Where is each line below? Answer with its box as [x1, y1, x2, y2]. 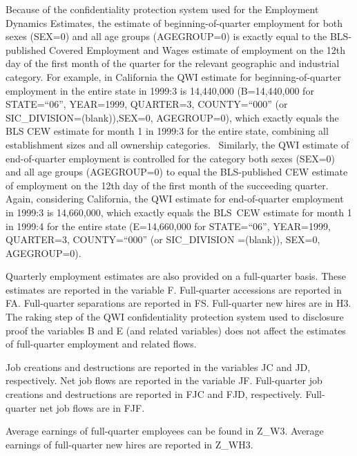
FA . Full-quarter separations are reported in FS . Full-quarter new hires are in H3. [6, 296, 351, 310]
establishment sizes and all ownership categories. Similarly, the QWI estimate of [6, 137, 349, 151]
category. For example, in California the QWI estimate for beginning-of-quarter [6, 69, 341, 84]
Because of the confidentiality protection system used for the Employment [6, 2, 319, 16]
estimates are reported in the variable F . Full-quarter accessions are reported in [6, 282, 342, 296]
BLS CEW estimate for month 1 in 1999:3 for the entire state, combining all [6, 124, 329, 138]
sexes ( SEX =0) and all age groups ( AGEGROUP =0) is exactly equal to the [6, 29, 327, 44]
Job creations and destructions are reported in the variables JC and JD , [6, 359, 311, 374]
